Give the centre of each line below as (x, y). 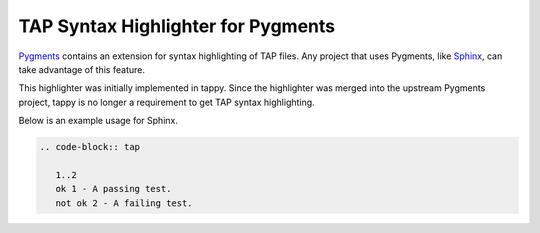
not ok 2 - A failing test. (124, 203)
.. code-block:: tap (89, 147)
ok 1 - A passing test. (113, 189)
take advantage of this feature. (81, 69)
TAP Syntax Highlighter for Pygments (176, 26)
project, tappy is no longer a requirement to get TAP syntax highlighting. (166, 102)
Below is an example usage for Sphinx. (98, 121)
